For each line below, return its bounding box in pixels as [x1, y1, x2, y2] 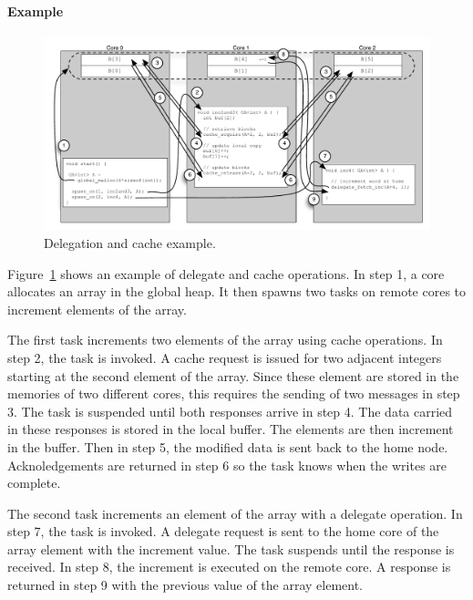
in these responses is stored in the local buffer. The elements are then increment [7, 419, 454, 439]
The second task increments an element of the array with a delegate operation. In [7, 503, 463, 522]
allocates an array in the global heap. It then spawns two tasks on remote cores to [7, 282, 467, 301]
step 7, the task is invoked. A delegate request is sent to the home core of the [7, 522, 439, 541]
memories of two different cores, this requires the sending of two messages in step [7, 384, 460, 403]
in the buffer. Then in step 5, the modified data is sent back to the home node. [7, 437, 448, 456]
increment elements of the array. [7, 299, 187, 318]
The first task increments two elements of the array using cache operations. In [7, 330, 443, 349]
